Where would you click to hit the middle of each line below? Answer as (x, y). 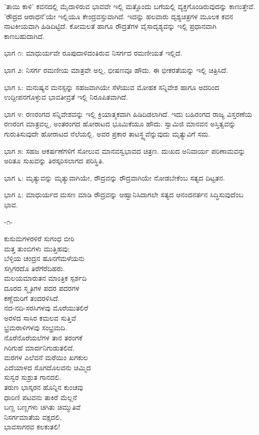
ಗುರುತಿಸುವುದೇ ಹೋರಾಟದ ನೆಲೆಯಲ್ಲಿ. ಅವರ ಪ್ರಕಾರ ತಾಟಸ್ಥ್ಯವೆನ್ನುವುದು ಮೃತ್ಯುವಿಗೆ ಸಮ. (107, 133)
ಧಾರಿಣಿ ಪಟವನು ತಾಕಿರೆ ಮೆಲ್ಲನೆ (41, 397)
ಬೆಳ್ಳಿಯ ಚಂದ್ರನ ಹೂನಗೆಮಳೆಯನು (44, 258)
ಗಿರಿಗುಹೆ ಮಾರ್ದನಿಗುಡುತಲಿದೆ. (39, 347)
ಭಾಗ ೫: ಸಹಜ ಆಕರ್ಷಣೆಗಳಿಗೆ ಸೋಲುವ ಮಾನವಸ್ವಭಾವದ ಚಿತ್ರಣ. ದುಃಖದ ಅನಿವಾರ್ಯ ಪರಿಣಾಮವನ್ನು (125, 150)
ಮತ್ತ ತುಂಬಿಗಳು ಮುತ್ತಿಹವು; (37, 248)
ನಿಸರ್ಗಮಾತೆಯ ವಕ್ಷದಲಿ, (33, 417)
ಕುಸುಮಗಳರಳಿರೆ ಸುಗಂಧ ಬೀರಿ (39, 238)
